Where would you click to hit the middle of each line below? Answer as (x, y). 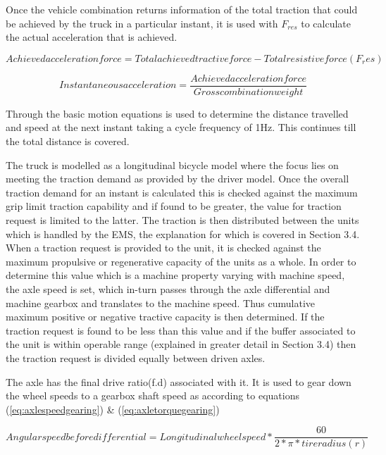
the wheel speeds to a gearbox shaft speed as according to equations (153, 395)
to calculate (326, 23)
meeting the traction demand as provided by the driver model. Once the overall (178, 179)
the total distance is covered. (68, 141)
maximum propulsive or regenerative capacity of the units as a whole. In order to (181, 261)
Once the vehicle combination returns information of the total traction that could (182, 9)
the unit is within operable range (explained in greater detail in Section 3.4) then (181, 344)
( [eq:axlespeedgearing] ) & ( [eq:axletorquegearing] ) (113, 409)
